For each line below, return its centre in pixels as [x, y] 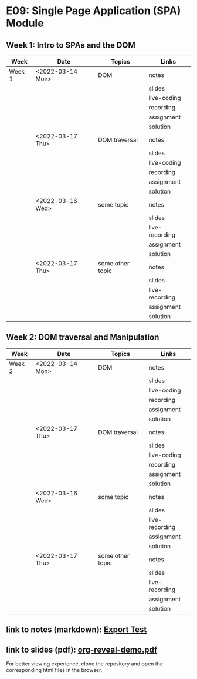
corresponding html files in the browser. [54, 670]
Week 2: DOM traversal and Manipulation [83, 337]
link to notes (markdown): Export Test [77, 630]
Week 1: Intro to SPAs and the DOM [71, 45]
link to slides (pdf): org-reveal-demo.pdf [82, 649]
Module [25, 23]
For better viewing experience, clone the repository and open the [85, 664]
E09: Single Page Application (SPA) [94, 11]
